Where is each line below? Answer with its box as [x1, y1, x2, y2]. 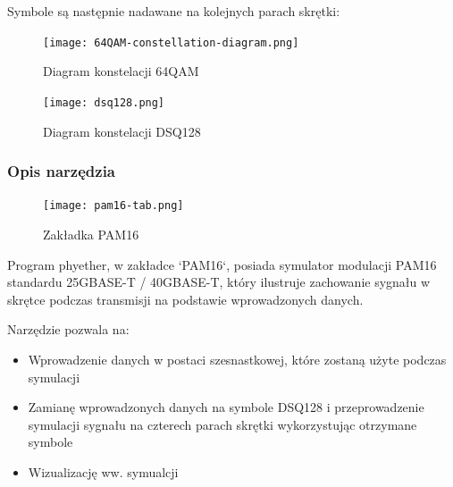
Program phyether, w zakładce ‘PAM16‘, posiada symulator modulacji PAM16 [7, 255, 437, 273]
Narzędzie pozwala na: [7, 320, 130, 339]
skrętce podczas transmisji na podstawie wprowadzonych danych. [7, 290, 364, 308]
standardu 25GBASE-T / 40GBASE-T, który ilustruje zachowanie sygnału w [7, 273, 431, 291]
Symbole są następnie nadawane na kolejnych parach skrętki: [7, 2, 340, 20]
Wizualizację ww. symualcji [28, 462, 179, 481]
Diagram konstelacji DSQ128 [43, 122, 201, 140]
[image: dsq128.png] [43, 96, 165, 109]
